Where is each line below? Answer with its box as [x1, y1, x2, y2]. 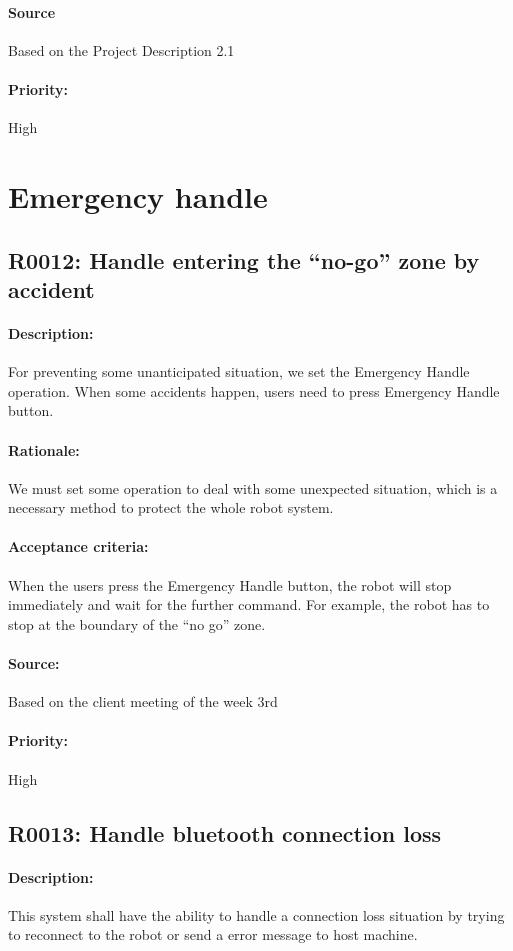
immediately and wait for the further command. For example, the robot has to [8, 594, 490, 615]
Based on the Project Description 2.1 [8, 39, 235, 60]
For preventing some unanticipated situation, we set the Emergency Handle [8, 361, 470, 382]
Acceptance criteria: [8, 536, 149, 557]
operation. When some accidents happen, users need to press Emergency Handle [8, 380, 500, 401]
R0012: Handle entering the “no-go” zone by [8, 244, 480, 275]
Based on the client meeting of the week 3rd [8, 691, 278, 712]
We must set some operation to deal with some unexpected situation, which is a [8, 477, 498, 498]
